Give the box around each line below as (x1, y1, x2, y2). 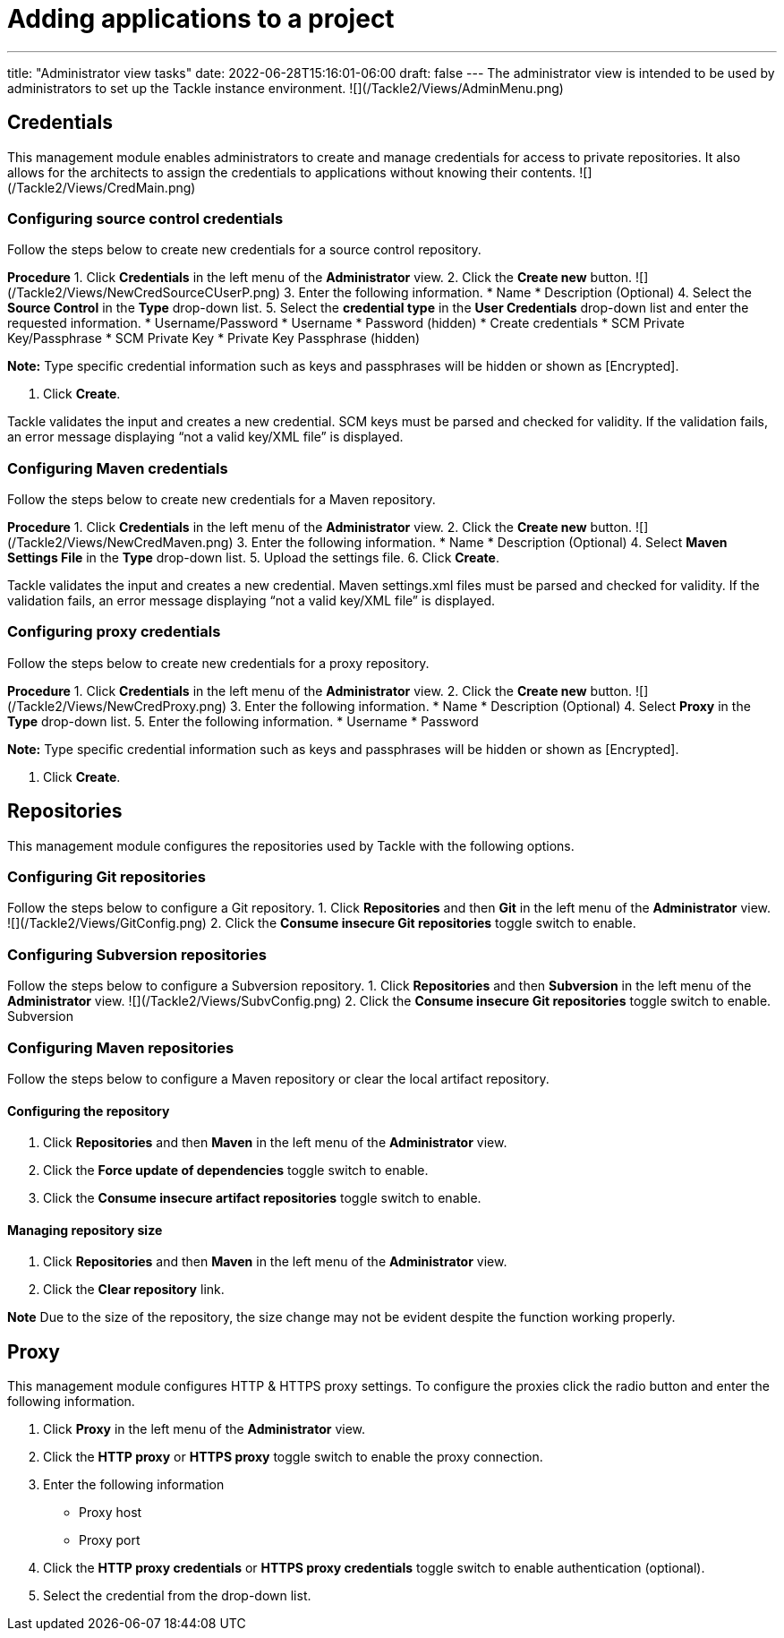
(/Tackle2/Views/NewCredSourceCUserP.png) (7, 285, 281, 301)
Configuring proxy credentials (7, 622, 221, 641)
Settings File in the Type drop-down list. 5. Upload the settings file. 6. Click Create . (7, 550, 499, 566)
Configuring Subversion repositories (7, 945, 267, 964)
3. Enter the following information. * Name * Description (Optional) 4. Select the (284, 285, 753, 301)
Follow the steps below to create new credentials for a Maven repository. (7, 492, 436, 508)
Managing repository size (7, 1222, 163, 1238)
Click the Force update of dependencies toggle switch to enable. (43, 1162, 429, 1179)
